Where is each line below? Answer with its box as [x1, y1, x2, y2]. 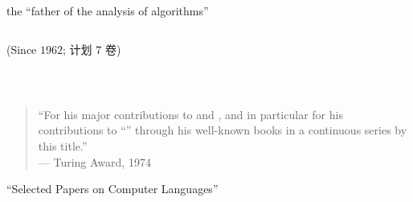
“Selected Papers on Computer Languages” [6, 180, 219, 197]
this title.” [38, 137, 88, 154]
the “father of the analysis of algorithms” [6, 2, 209, 19]
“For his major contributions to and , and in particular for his [38, 105, 343, 122]
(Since [6, 40, 37, 57]
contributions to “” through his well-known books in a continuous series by [38, 122, 407, 138]
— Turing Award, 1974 [38, 153, 151, 170]
